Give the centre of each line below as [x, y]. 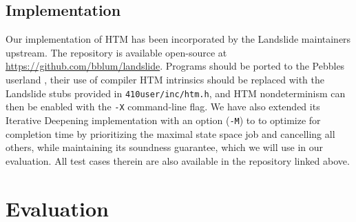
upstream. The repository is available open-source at [116, 52]
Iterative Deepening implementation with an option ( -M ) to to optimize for [163, 120]
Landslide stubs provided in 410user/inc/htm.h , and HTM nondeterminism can [176, 93]
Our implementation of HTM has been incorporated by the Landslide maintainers [178, 39]
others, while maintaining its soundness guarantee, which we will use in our [165, 147]
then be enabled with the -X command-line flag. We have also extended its [163, 107]
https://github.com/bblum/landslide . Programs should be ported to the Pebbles [175, 66]
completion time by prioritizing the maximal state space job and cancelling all [170, 133]
